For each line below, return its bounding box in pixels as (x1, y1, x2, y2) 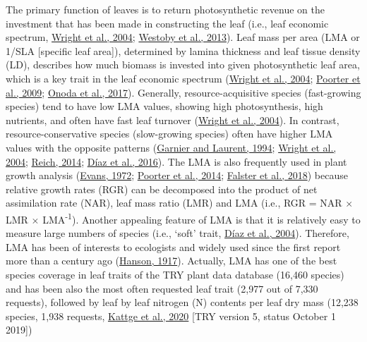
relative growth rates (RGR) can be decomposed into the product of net (6, 181, 318, 196)
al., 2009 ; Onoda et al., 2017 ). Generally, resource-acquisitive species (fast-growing (6, 85, 361, 99)
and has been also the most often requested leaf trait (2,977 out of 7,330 (6, 281, 318, 295)
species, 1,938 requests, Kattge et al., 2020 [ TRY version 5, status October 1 (6, 308, 336, 323)
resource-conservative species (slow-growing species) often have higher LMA (6, 126, 333, 141)
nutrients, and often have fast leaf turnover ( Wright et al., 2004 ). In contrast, (6, 112, 339, 127)
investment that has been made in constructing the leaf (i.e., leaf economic (6, 16, 329, 30)
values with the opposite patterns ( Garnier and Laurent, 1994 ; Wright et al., (6, 140, 337, 154)
